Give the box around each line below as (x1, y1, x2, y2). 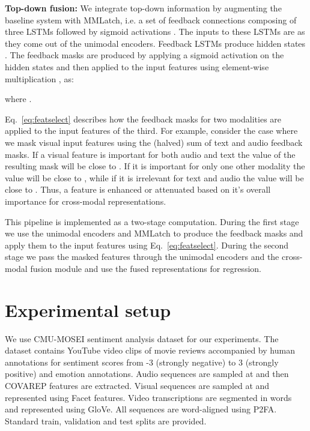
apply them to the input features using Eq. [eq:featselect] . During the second (5, 238, 289, 251)
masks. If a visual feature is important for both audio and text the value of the (5, 148, 296, 160)
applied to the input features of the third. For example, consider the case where (5, 124, 298, 137)
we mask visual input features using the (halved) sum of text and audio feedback (5, 136, 303, 148)
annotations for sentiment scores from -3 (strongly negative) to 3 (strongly (5, 355, 279, 368)
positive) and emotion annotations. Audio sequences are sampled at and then (5, 367, 289, 380)
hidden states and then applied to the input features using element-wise (5, 60, 269, 73)
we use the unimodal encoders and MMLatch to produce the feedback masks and (5, 227, 303, 240)
